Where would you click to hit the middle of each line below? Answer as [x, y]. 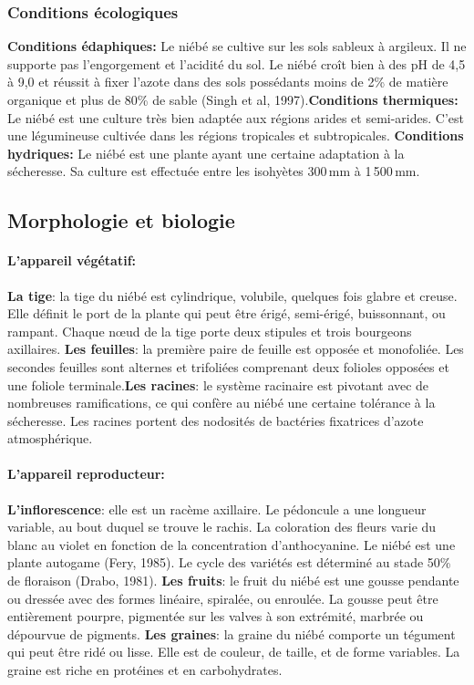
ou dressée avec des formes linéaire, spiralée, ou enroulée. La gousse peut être [223, 598]
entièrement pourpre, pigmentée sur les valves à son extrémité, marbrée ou [216, 616]
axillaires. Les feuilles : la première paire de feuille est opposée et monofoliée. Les [236, 349]
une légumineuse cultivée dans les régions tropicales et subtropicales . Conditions [236, 135]
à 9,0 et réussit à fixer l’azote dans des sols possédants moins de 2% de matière [228, 82]
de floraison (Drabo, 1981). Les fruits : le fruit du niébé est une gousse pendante [233, 581]
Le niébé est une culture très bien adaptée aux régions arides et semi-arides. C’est [236, 117]
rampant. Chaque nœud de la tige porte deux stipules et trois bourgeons [210, 331]
